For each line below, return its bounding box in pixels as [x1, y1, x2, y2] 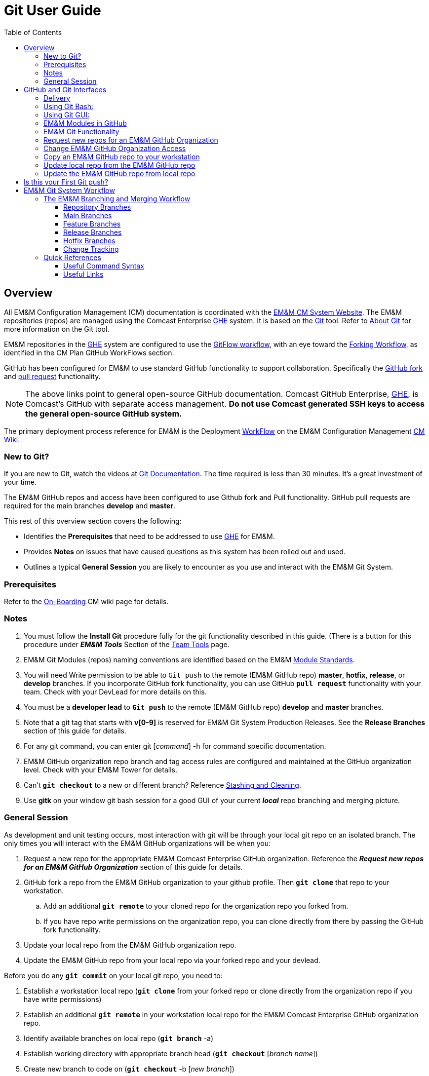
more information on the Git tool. [4, 324, 110, 333]
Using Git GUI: [43, 110, 90, 119]
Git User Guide [4, 2, 101, 19]
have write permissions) [24, 995, 102, 1003]
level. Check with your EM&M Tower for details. [24, 765, 177, 774]
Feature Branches [63, 219, 121, 228]
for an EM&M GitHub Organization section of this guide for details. [24, 862, 243, 871]
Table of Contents [4, 28, 62, 37]
